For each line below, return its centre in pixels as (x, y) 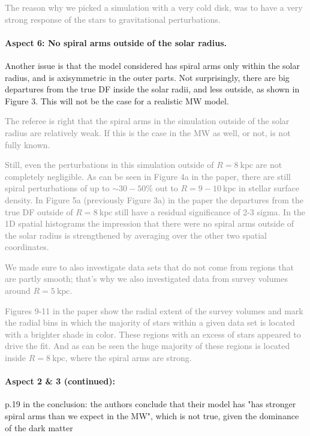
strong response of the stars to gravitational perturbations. (113, 19)
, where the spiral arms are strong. (128, 358)
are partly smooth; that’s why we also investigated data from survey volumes (146, 279)
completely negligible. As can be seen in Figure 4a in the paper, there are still (148, 176)
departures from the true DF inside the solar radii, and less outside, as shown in (152, 89)
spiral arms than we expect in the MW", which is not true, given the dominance (152, 416)
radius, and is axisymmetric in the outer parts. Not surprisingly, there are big (147, 77)
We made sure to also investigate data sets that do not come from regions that (149, 267)
